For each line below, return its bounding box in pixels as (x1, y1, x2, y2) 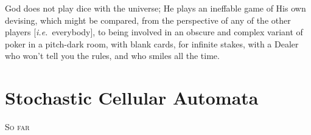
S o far (5, 120, 30, 133)
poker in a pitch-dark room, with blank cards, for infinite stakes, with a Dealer (5, 37, 299, 50)
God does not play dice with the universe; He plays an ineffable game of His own (5, 2, 306, 14)
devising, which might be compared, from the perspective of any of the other (5, 13, 291, 26)
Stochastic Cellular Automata (5, 85, 259, 110)
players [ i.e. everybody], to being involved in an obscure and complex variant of (5, 26, 303, 38)
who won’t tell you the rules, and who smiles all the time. (5, 49, 220, 62)
